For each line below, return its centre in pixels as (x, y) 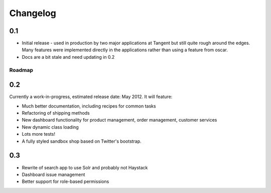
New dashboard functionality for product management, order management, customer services (119, 120)
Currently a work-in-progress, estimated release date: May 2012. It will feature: (91, 97)
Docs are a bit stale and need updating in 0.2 (68, 57)
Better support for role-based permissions (65, 181)
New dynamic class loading (50, 127)
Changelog (33, 13)
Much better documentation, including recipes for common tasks (89, 106)
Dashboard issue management (53, 174)
